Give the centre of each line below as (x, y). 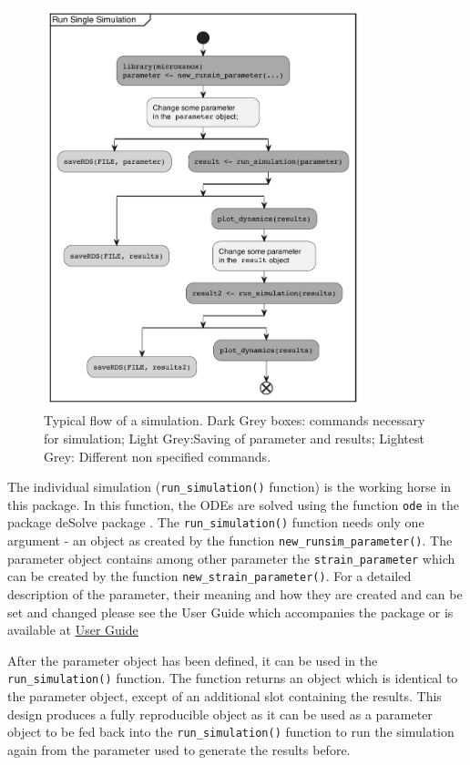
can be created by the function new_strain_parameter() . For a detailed (209, 576)
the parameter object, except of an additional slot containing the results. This (225, 696)
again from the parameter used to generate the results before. (179, 749)
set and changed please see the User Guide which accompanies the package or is (230, 612)
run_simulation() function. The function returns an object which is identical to (233, 678)
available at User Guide (73, 630)
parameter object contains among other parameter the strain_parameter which (231, 558)
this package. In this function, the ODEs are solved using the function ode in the (233, 504)
